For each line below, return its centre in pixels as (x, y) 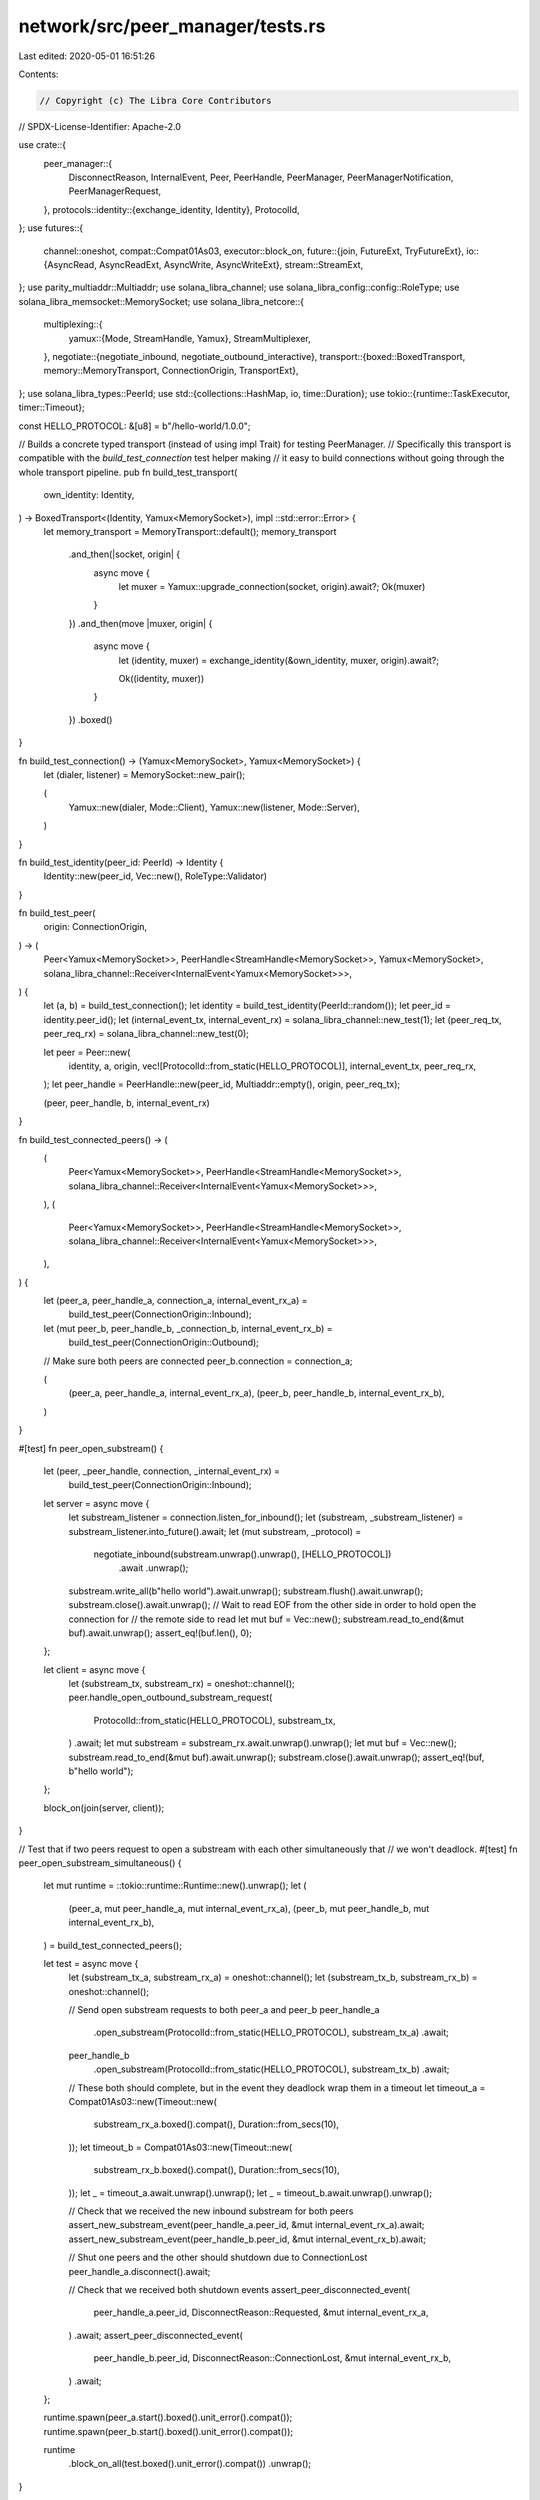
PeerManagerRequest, (115, 191)
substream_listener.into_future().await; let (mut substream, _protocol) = (215, 1531)
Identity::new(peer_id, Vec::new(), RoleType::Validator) (155, 876)
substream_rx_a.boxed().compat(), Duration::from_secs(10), (216, 2124)
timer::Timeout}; (51, 407)
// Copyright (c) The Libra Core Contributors (155, 100)
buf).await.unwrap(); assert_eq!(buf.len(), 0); (160, 1632)
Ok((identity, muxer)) (161, 679)
